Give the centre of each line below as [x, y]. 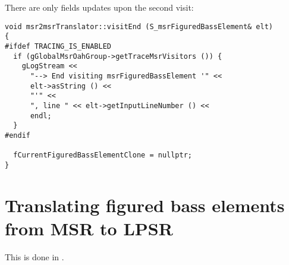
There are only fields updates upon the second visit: [99, 7]
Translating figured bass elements [145, 205]
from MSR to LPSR [89, 228]
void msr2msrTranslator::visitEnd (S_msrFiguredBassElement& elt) [139, 26]
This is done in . [34, 256]
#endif [18, 135]
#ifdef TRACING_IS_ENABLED [58, 46]
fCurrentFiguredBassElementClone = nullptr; [103, 155]
